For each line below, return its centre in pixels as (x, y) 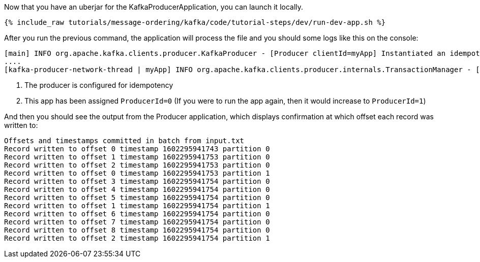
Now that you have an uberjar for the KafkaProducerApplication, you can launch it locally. (154, 7)
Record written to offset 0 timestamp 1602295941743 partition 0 (137, 149)
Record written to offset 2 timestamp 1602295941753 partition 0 (137, 165)
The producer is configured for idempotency (99, 85)
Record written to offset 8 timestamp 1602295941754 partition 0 (137, 230)
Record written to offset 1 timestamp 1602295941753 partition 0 (137, 157)
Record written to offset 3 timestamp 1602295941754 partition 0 (137, 181)
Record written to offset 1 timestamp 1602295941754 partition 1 (137, 206)
